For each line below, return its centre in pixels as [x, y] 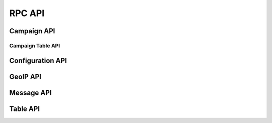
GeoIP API [25, 76]
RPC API [27, 13]
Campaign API [32, 31]
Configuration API [38, 60]
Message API [30, 93]
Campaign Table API [35, 45]
